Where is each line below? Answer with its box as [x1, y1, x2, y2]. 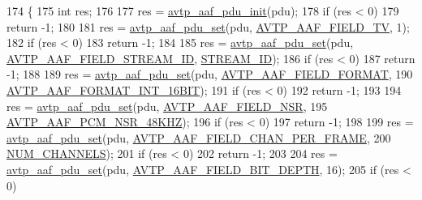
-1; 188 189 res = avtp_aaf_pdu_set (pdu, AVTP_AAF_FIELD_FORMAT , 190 [6, 66, 413, 83]
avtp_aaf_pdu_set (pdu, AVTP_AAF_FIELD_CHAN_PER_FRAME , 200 [6, 129, 391, 146]
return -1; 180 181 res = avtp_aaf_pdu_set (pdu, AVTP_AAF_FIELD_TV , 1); [6, 18, 410, 35]
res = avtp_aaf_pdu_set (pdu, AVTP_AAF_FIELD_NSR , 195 [6, 97, 328, 114]
